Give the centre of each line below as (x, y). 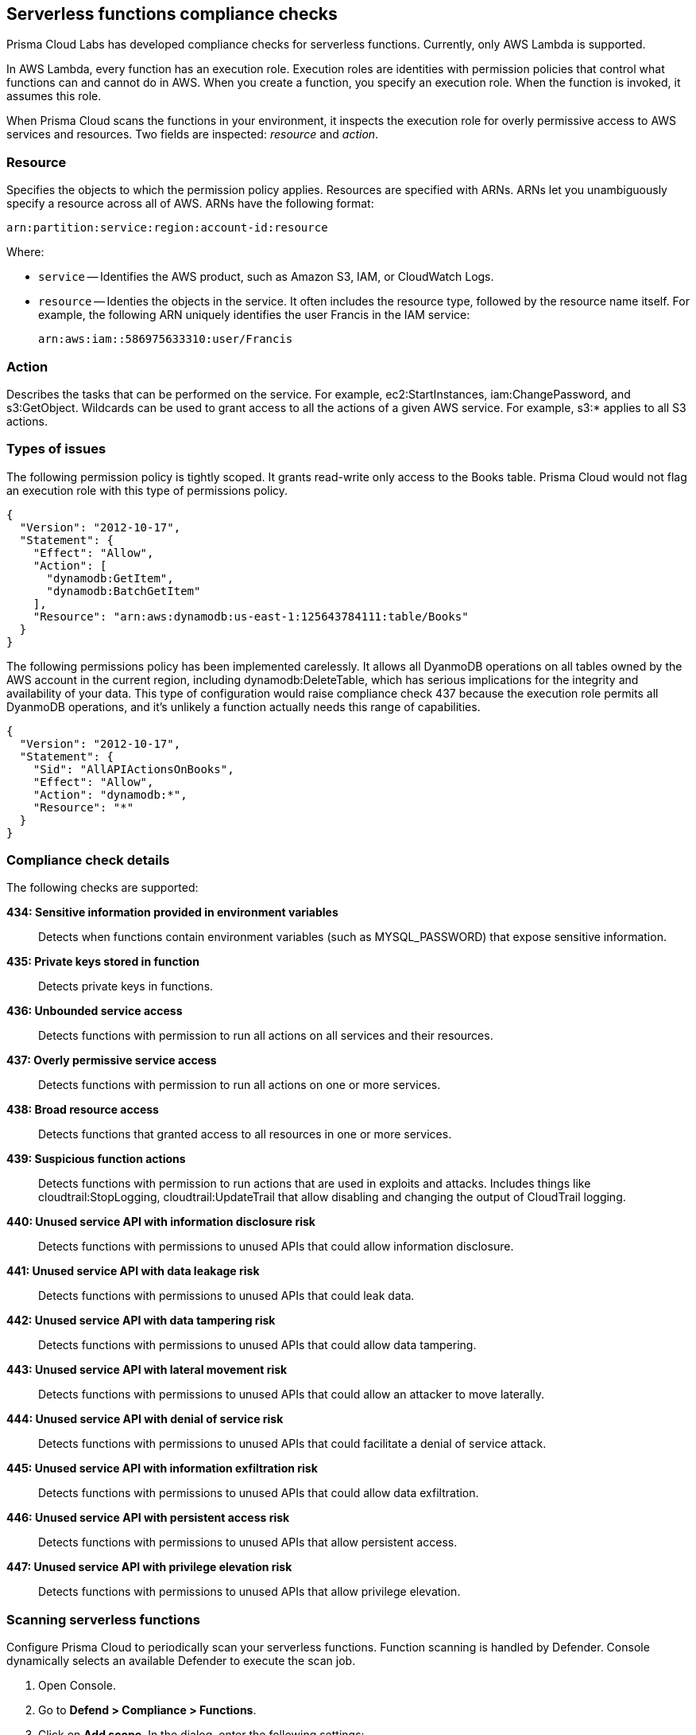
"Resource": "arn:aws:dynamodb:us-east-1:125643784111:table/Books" (251, 616)
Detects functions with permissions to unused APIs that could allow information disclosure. (276, 1247)
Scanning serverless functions (103, 1619)
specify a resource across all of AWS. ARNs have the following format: (190, 204)
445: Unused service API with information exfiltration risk (162, 1469)
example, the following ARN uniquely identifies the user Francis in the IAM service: (254, 315)
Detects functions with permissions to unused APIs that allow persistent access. (248, 1542)
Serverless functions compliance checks (172, 14)
